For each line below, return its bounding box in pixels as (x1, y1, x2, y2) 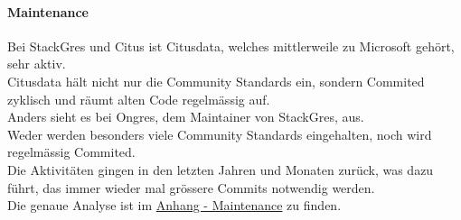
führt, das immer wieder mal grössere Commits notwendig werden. (7, 178, 375, 197)
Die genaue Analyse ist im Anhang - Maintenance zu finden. (7, 196, 342, 215)
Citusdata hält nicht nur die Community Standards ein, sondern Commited (7, 71, 425, 90)
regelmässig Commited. (7, 142, 136, 161)
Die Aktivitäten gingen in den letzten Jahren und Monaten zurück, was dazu (7, 160, 434, 179)
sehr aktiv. (7, 54, 66, 73)
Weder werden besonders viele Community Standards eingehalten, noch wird (7, 124, 432, 143)
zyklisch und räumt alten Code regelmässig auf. (7, 89, 270, 108)
